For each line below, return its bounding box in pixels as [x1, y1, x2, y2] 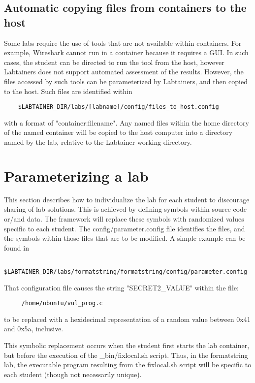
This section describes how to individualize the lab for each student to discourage [4, 194, 250, 204]
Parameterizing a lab [4, 165, 149, 186]
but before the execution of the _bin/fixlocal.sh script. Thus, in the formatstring [4, 350, 248, 360]
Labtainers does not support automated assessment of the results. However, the [4, 66, 244, 77]
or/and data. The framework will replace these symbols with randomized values [4, 213, 244, 223]
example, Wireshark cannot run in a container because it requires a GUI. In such [4, 47, 249, 58]
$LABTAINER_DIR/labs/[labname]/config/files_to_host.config [18, 103, 219, 111]
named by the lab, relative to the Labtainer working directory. [4, 137, 192, 147]
